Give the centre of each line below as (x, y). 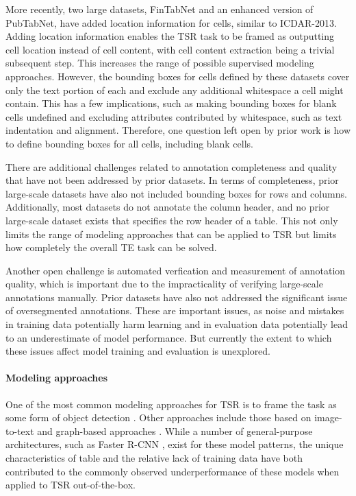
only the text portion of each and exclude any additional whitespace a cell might (175, 90)
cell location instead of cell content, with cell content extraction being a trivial (170, 49)
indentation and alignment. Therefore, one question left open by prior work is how (178, 130)
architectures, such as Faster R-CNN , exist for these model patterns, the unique (175, 444)
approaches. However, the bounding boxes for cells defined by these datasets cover (178, 76)
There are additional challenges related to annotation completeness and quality (171, 166)
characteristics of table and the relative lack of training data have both (154, 458)
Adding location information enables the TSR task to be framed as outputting (170, 36)
